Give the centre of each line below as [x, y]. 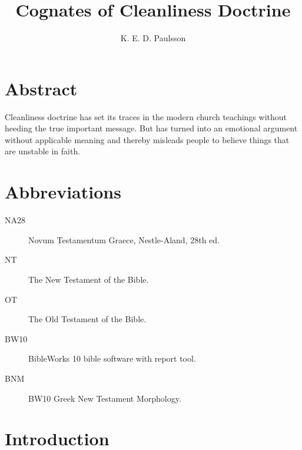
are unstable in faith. [43, 151]
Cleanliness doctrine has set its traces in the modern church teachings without [146, 116]
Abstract [41, 88]
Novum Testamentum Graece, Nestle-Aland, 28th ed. [124, 239]
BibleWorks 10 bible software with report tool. [112, 358]
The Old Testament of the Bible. [87, 319]
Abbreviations [63, 192]
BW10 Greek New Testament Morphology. [105, 398]
